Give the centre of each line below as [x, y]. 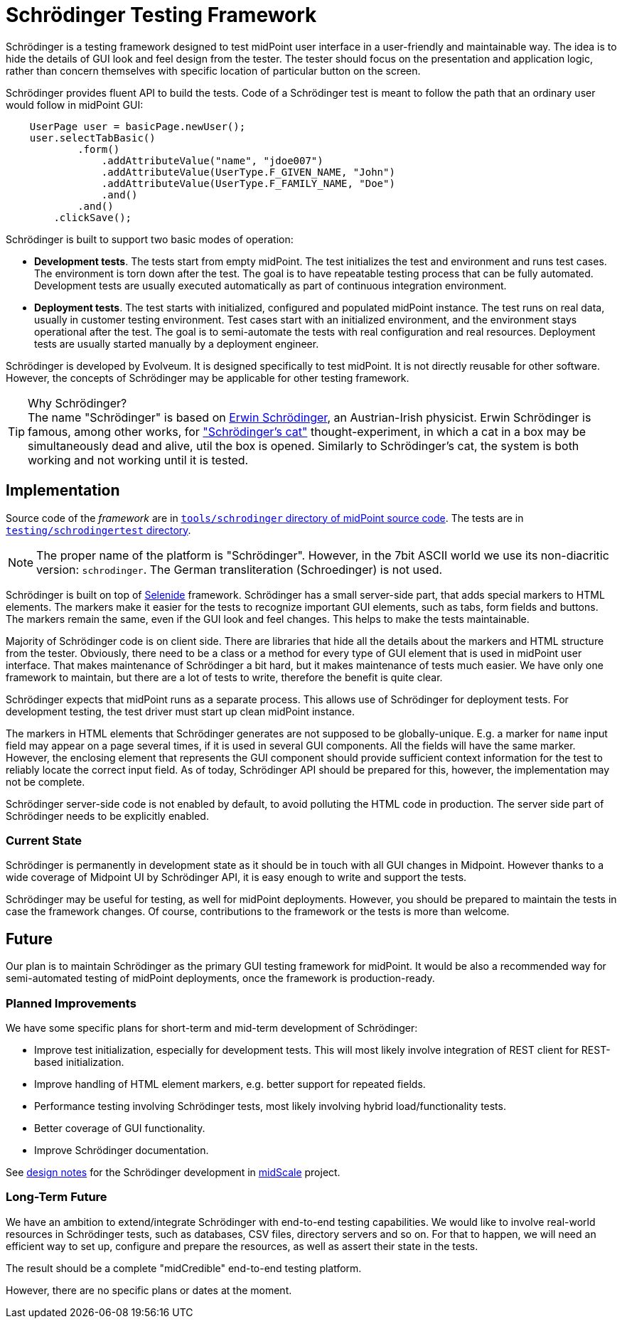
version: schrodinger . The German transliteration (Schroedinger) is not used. [240, 569]
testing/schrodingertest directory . [98, 530]
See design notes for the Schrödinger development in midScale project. [173, 1172]
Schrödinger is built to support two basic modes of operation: [150, 239]
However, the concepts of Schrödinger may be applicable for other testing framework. [208, 378]
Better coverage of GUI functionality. [120, 1128]
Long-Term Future [57, 1197]
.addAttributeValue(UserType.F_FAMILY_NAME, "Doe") [248, 183]
